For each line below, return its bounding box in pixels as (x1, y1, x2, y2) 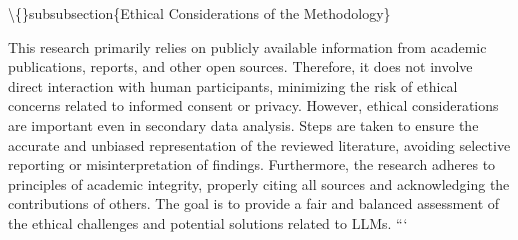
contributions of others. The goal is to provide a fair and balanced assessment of (8, 193, 500, 214)
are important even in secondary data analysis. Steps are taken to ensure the (8, 114, 479, 135)
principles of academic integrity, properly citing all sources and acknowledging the (8, 173, 510, 194)
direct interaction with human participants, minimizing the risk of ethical (8, 75, 458, 96)
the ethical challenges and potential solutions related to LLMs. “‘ (8, 212, 408, 233)
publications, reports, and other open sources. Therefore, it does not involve (8, 56, 473, 77)
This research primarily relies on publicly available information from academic (8, 36, 487, 57)
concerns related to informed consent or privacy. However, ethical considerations (8, 95, 499, 116)
